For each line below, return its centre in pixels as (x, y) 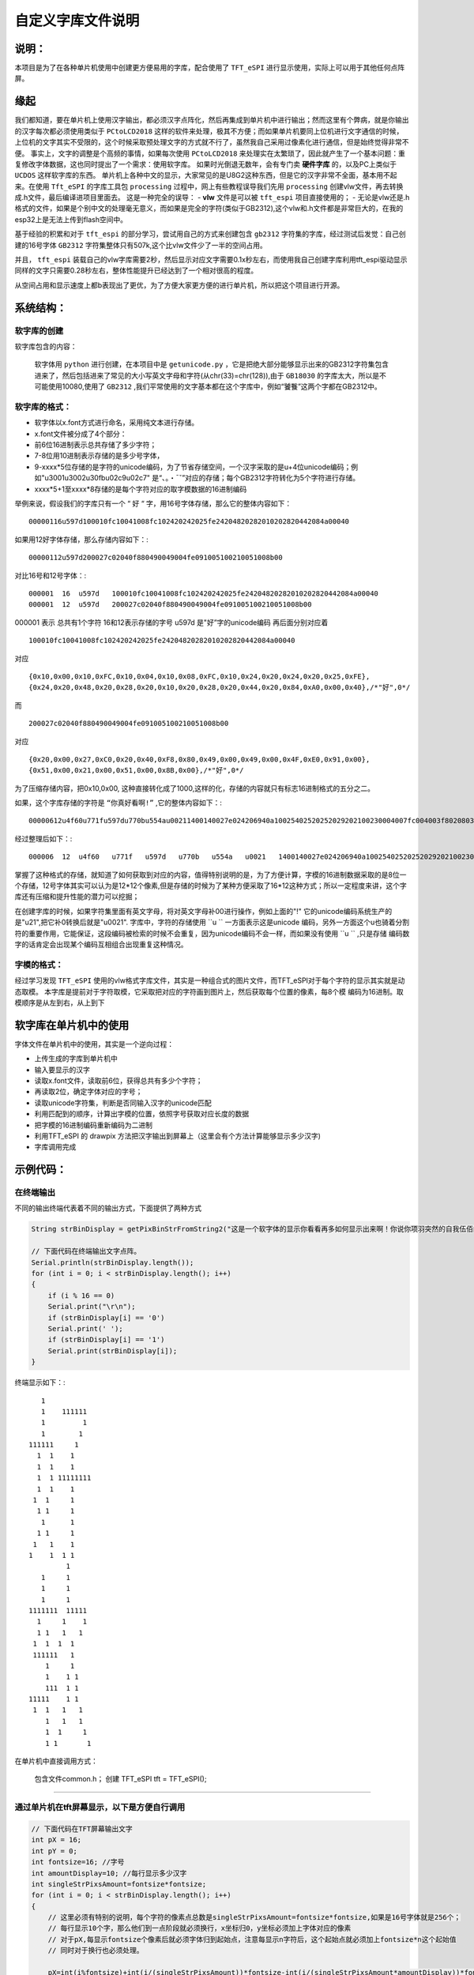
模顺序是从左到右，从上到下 (60, 1003)
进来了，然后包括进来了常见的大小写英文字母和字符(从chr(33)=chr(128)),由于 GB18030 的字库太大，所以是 (207, 375)
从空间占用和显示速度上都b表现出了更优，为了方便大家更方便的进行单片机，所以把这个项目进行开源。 (179, 285)
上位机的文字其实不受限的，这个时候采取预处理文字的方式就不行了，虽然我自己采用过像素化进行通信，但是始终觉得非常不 (212, 142)
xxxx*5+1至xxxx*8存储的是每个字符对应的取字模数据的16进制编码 (141, 489)
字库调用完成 (55, 1147)
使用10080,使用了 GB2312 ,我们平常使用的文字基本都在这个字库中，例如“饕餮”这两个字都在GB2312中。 (215, 386)
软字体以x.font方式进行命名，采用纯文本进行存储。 (117, 423)
